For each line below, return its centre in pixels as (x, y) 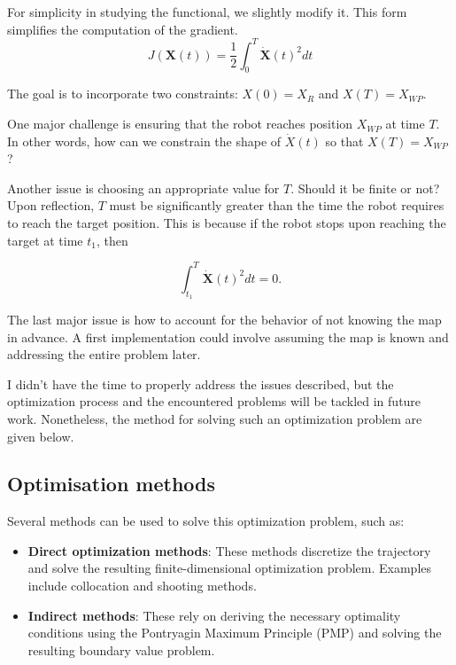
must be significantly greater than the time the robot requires (277, 205)
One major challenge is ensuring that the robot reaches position (180, 124)
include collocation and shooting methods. (142, 586)
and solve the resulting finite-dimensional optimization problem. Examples (230, 568)
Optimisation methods (112, 484)
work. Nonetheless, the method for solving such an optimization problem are (215, 418)
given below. (41, 436)
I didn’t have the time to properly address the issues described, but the (201, 383)
